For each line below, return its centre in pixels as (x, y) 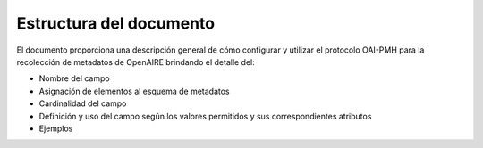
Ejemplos (56, 128)
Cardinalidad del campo (83, 103)
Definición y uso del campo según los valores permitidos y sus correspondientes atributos (205, 116)
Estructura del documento (115, 23)
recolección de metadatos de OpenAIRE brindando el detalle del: (136, 62)
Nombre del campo (75, 78)
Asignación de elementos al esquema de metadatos (134, 91)
